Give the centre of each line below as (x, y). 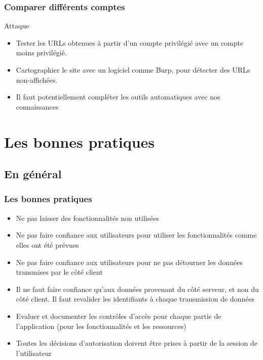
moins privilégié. (41, 53)
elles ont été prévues (47, 244)
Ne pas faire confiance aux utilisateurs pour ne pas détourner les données (129, 262)
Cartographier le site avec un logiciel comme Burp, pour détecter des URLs (133, 70)
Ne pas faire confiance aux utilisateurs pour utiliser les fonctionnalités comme (136, 235)
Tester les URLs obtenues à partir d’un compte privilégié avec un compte (130, 42)
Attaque (17, 26)
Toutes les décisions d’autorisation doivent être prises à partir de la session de (137, 343)
